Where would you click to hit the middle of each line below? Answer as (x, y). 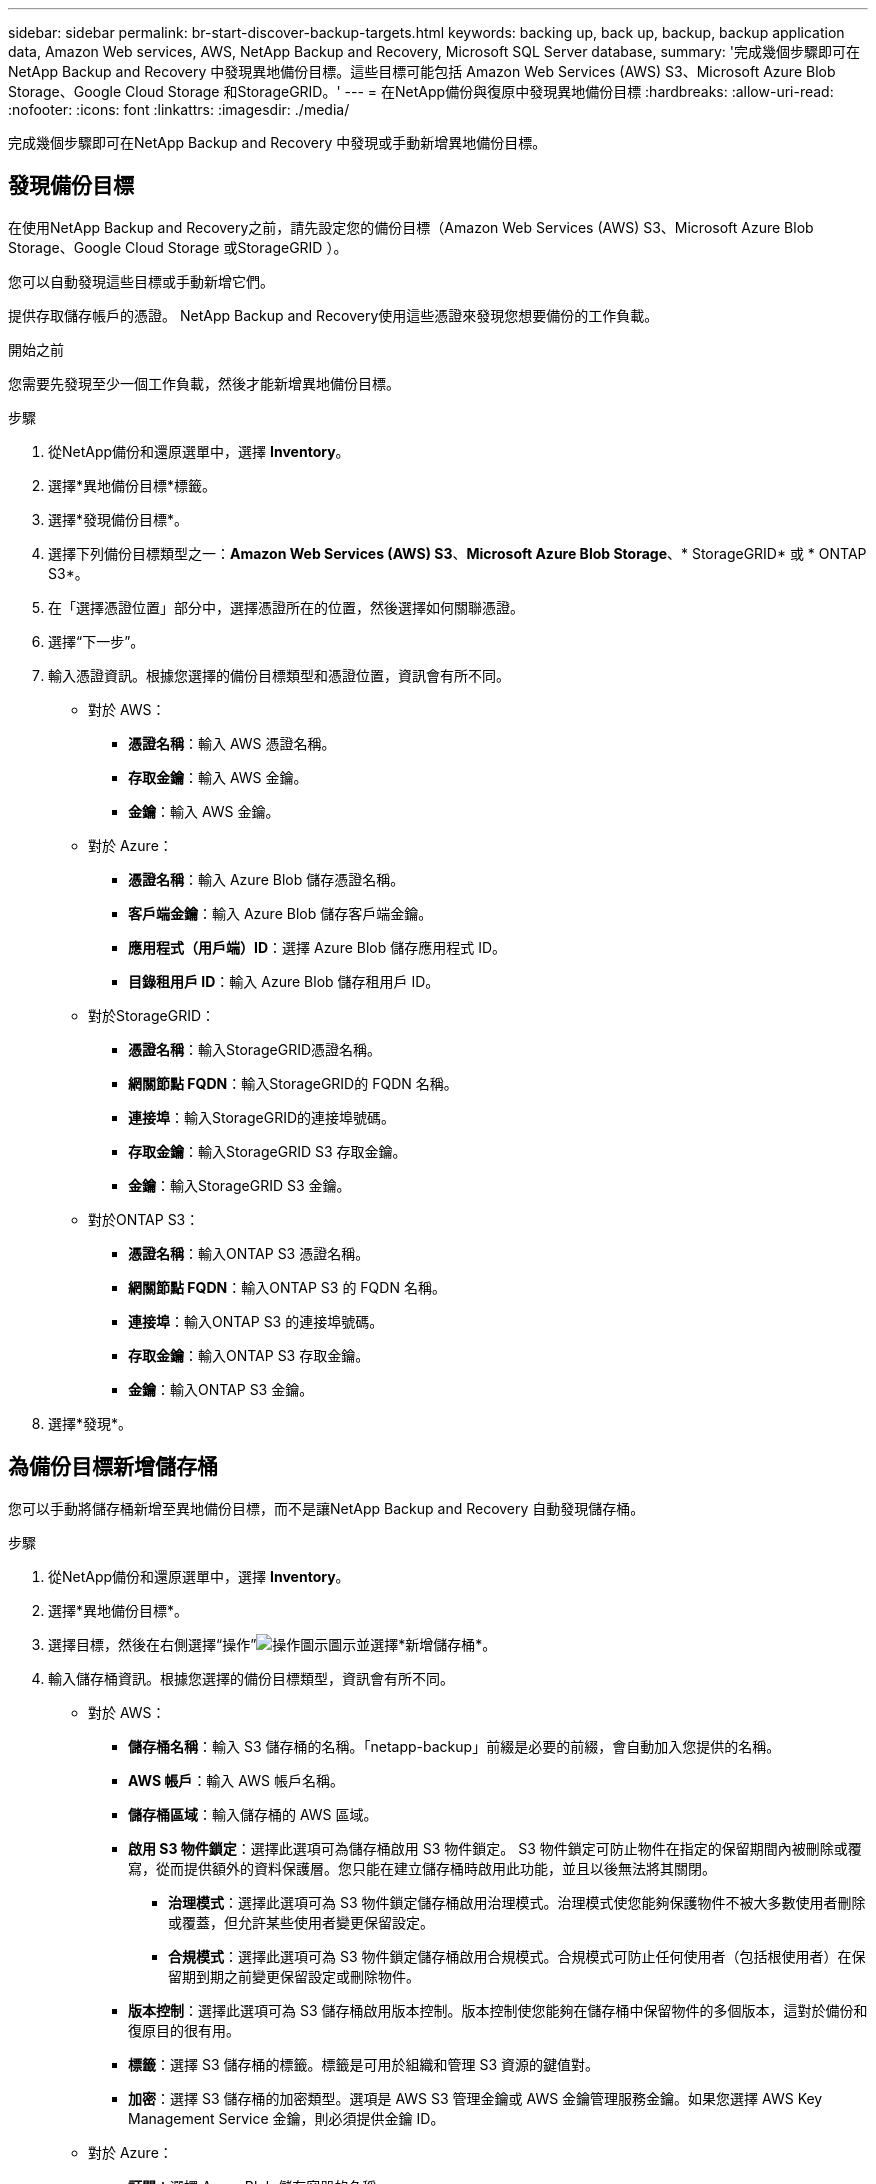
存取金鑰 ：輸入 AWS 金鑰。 (218, 777)
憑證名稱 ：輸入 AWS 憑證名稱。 (232, 743)
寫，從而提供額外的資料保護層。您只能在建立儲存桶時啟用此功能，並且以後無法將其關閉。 (422, 1868)
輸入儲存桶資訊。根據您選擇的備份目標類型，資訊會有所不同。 (251, 1678)
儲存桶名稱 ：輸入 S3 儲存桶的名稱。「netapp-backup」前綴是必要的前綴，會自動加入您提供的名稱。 (454, 1746)
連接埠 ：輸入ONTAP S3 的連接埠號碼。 (256, 1321)
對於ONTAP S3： (144, 1219)
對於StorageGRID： (152, 1015)
